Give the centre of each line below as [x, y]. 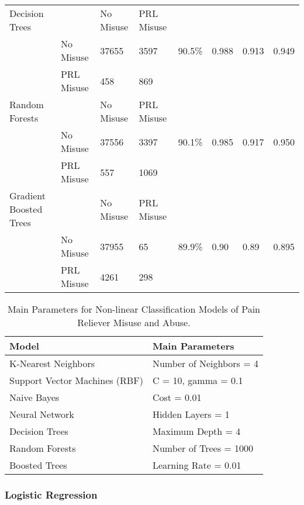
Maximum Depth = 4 [196, 431]
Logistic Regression [51, 494]
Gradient [27, 196]
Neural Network [42, 414]
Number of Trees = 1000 [203, 448]
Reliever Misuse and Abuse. [134, 322]
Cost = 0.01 [177, 397]
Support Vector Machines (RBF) [76, 380]
